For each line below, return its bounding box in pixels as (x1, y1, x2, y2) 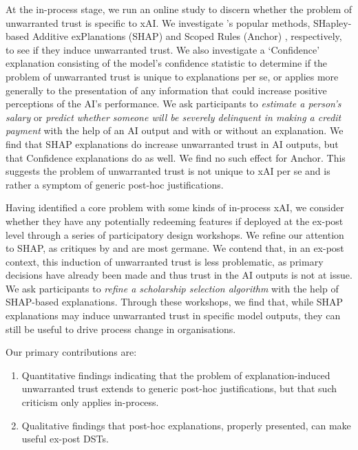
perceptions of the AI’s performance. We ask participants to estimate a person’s (6, 96, 341, 111)
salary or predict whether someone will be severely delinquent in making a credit (6, 109, 341, 124)
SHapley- (313, 15, 352, 30)
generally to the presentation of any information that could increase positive (6, 83, 327, 97)
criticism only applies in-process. (21, 395, 159, 409)
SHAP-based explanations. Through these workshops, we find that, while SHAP (6, 294, 344, 309)
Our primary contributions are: (6, 345, 137, 359)
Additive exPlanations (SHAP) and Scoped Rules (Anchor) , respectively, (32, 29, 342, 43)
